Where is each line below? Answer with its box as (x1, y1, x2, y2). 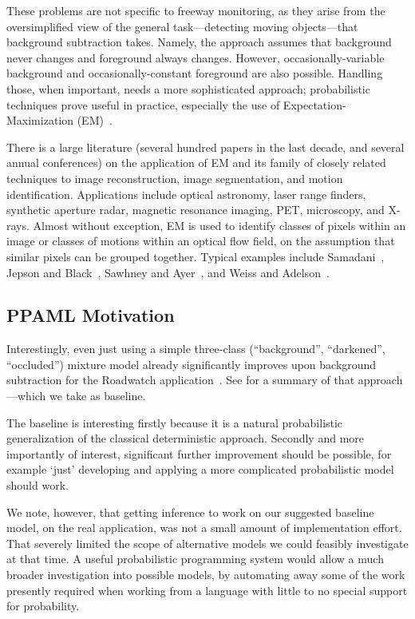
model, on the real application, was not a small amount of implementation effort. (6, 519, 402, 536)
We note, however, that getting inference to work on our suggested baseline (6, 503, 374, 520)
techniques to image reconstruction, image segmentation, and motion (6, 169, 343, 186)
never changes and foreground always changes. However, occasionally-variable (6, 49, 385, 65)
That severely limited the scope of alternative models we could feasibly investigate (6, 534, 409, 551)
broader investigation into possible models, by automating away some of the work (6, 566, 405, 583)
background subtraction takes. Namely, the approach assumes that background (6, 34, 392, 50)
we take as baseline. (49, 387, 146, 404)
